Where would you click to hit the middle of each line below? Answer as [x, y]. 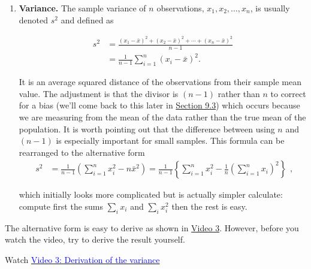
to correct [288, 93]
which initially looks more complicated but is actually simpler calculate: [151, 194]
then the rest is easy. [209, 206]
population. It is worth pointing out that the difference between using [147, 129]
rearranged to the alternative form [82, 152]
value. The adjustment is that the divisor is [99, 93]
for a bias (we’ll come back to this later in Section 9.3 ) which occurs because [159, 105]
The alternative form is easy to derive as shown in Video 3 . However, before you [152, 227]
